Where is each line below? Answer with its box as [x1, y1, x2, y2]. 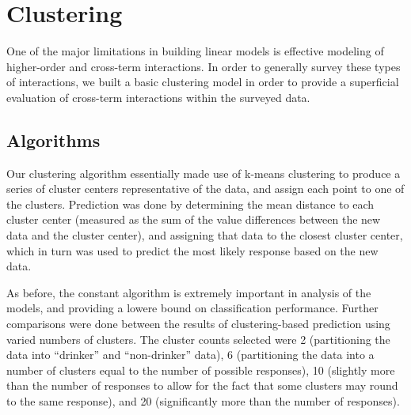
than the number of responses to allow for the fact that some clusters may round [6, 377, 398, 394]
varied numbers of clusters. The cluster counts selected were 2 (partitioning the [6, 330, 390, 347]
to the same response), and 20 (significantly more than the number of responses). [6, 393, 400, 409]
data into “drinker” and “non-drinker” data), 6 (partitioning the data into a [6, 346, 375, 363]
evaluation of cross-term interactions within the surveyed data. [6, 89, 310, 105]
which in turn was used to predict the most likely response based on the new [6, 242, 379, 258]
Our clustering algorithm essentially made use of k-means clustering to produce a [6, 164, 401, 181]
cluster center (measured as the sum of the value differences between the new [6, 211, 381, 228]
